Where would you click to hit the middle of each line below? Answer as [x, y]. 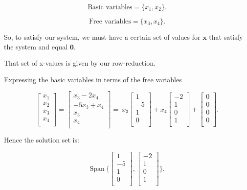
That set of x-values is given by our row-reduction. [80, 63]
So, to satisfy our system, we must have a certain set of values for [102, 37]
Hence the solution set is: [42, 140]
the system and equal [36, 46]
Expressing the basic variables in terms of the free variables [93, 79]
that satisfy [226, 37]
